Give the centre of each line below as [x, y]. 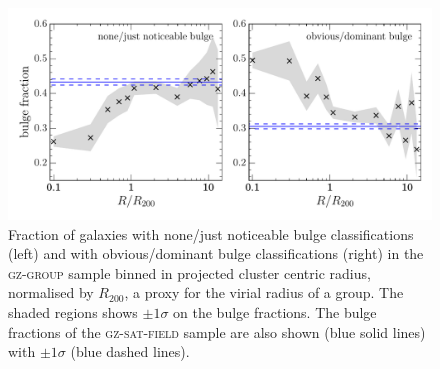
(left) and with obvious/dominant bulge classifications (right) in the [216, 253]
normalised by [51, 292]
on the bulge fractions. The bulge [275, 311]
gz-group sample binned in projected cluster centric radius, [189, 272]
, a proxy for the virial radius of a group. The [264, 292]
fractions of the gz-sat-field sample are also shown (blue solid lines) [217, 331]
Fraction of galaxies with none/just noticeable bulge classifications [211, 233]
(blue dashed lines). [130, 351]
